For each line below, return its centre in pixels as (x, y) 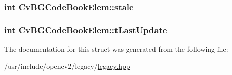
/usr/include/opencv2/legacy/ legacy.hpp (67, 66)
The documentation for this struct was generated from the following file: (116, 49)
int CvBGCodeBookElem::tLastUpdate (86, 30)
